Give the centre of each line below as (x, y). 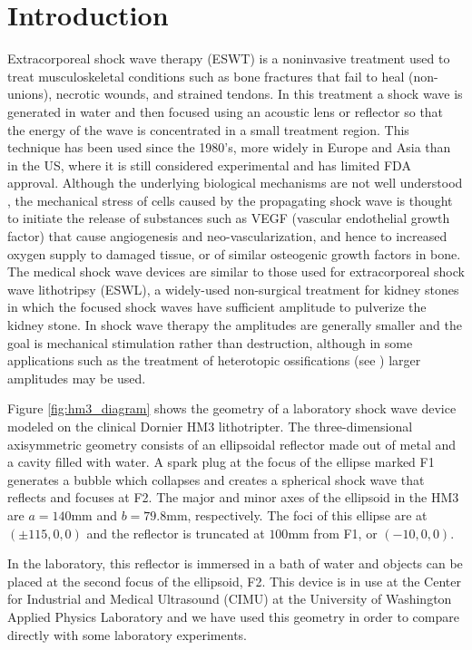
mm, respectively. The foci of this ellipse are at (297, 514)
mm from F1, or (333, 533)
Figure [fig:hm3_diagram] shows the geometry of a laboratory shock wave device (232, 408)
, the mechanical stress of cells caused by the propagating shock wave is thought (230, 200)
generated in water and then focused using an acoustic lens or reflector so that (226, 111)
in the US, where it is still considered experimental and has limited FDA (209, 165)
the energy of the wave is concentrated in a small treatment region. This (208, 129)
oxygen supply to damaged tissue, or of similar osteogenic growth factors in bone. (234, 253)
